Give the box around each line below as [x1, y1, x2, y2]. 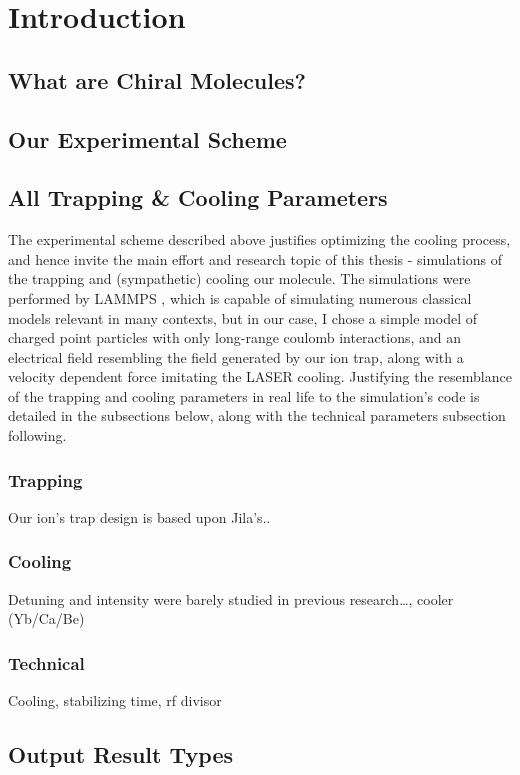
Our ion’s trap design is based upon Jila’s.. [8, 506, 271, 527]
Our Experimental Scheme [8, 123, 287, 154]
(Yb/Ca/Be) [8, 608, 85, 629]
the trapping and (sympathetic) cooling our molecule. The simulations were [8, 268, 471, 289]
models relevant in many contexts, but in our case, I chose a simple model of [8, 307, 478, 328]
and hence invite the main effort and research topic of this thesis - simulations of [8, 248, 503, 269]
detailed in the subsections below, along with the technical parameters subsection [8, 405, 506, 426]
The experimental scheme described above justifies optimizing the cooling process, [8, 229, 511, 250]
